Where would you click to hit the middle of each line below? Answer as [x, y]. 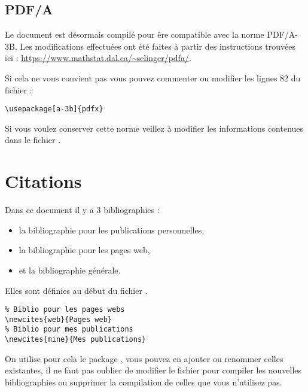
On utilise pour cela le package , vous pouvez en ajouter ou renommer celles [144, 358]
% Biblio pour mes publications [69, 329]
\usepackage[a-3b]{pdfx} [54, 109]
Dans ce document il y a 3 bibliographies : [82, 210]
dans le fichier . [33, 140]
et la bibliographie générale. [70, 270]
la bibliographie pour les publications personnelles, [112, 230]
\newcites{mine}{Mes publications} [76, 340]
